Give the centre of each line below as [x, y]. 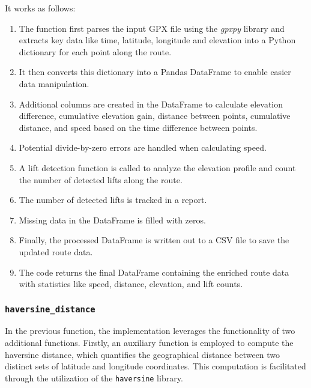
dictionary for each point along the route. [95, 51]
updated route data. [56, 251]
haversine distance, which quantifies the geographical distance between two [143, 354]
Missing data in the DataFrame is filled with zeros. [112, 220]
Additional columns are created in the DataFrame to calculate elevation [151, 104]
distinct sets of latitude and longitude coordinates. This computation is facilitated [155, 366]
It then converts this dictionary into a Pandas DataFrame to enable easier [155, 72]
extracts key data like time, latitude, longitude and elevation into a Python [157, 40]
